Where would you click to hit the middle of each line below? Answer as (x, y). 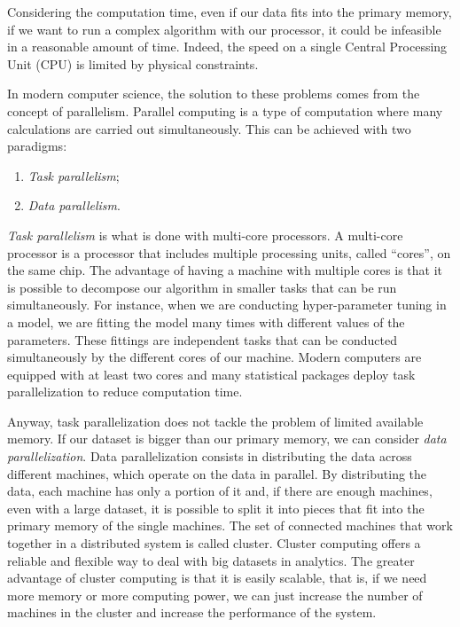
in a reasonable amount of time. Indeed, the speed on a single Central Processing (227, 47)
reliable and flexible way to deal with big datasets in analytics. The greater (211, 560)
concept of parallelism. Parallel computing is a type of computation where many (225, 110)
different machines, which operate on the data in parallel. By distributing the (217, 473)
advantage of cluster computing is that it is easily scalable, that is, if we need (217, 578)
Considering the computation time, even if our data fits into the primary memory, (230, 12)
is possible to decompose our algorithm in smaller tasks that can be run (202, 287)
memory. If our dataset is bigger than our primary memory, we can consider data (227, 439)
